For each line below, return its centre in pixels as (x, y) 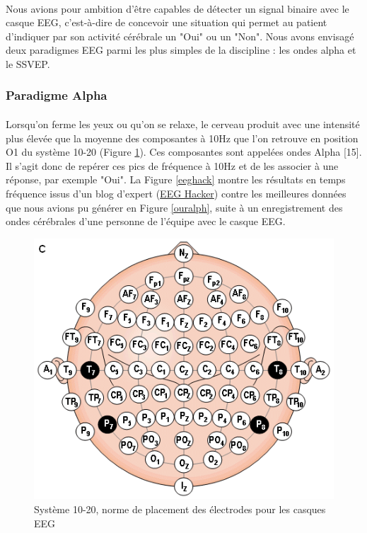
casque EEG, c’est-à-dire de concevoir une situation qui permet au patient (167, 22)
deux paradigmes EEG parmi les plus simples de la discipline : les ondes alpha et (181, 50)
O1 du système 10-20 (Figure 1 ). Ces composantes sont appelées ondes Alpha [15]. (184, 152)
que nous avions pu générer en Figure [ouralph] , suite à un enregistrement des (174, 207)
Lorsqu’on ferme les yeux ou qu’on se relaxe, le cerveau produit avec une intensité (183, 124)
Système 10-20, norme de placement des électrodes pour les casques (180, 509)
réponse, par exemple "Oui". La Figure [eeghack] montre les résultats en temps (176, 179)
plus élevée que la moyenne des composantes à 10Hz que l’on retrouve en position (182, 138)
